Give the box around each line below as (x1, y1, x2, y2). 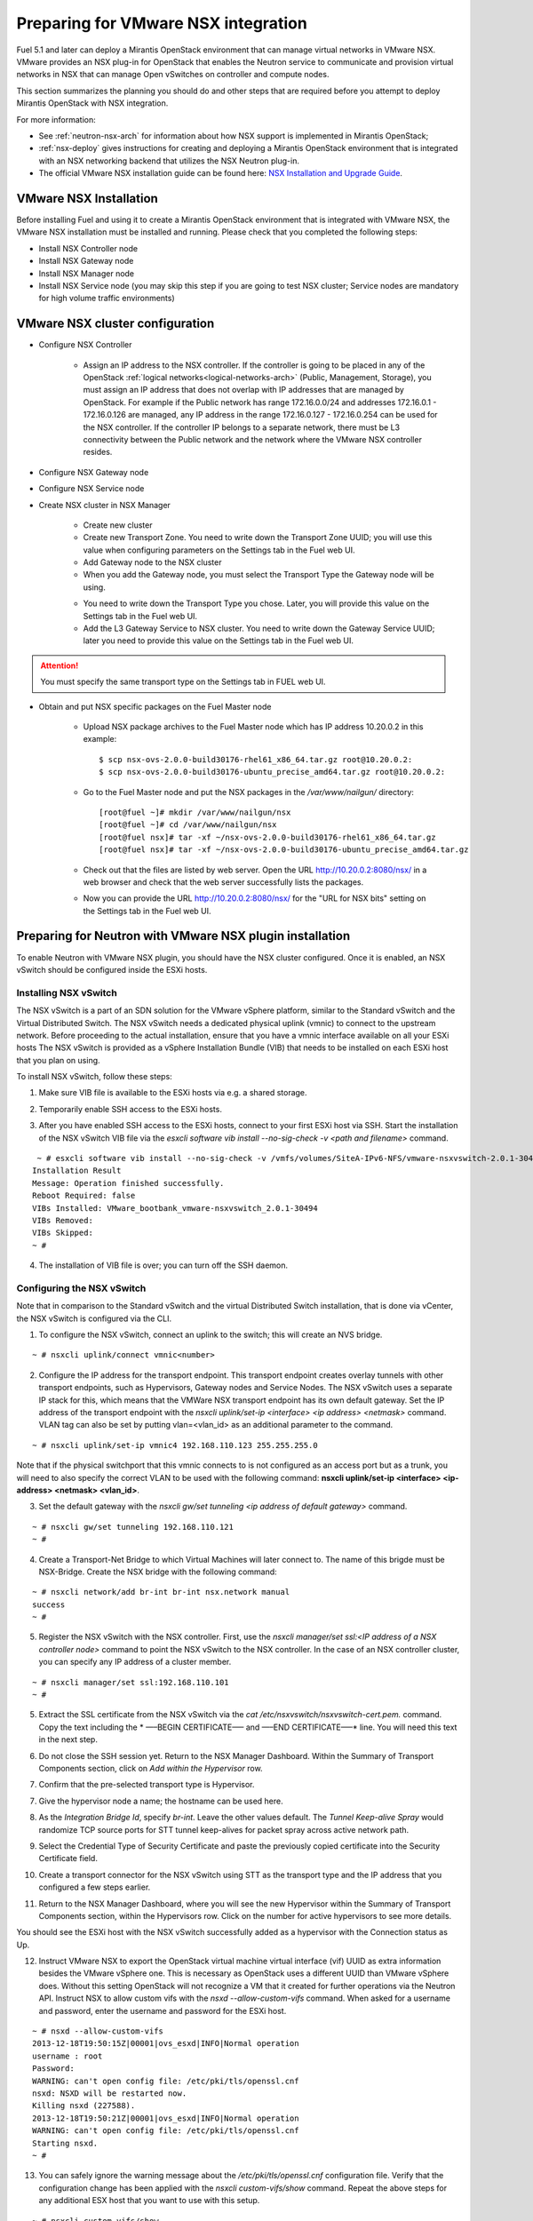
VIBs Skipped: (32, 1228, 93, 1238)
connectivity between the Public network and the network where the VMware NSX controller (83, 434, 422, 444)
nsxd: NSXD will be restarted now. (32, 2088, 187, 2098)
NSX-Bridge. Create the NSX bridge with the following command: (38, 1566, 277, 1577)
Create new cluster (83, 520, 153, 530)
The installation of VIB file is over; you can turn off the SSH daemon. (38, 1260, 289, 1270)
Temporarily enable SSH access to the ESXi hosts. (38, 1103, 222, 1114)
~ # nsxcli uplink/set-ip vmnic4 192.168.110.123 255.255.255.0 (32, 1440, 319, 1450)
